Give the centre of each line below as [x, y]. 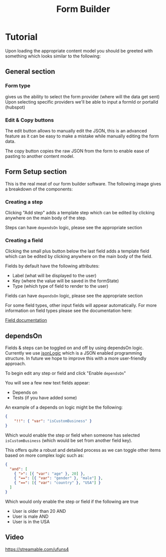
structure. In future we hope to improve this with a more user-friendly [76, 359]
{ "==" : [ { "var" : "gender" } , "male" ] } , [58, 478]
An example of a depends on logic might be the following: [64, 407]
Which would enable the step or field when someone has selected [73, 435]
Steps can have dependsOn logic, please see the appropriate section [74, 228]
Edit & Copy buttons [29, 120]
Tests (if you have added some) [45, 398]
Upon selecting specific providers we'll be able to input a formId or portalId [82, 102]
